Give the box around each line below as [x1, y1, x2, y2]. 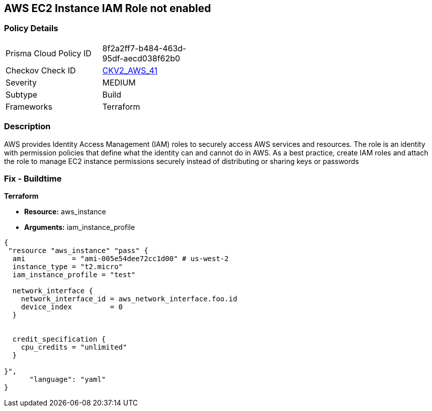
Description [4, 121, 51, 132]
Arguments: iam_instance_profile [24, 223, 135, 232]
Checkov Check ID [6, 65, 76, 75]
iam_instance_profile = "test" [12, 271, 136, 279]
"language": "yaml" [29, 375, 106, 384]
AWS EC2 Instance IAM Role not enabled [4, 2, 211, 15]
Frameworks [6, 101, 52, 112]
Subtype [6, 89, 38, 100]
